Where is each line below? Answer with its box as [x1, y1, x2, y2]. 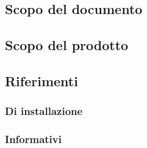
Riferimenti [5, 71, 78, 90]
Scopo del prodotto [5, 35, 129, 54]
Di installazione [5, 103, 83, 119]
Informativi [5, 131, 62, 147]
